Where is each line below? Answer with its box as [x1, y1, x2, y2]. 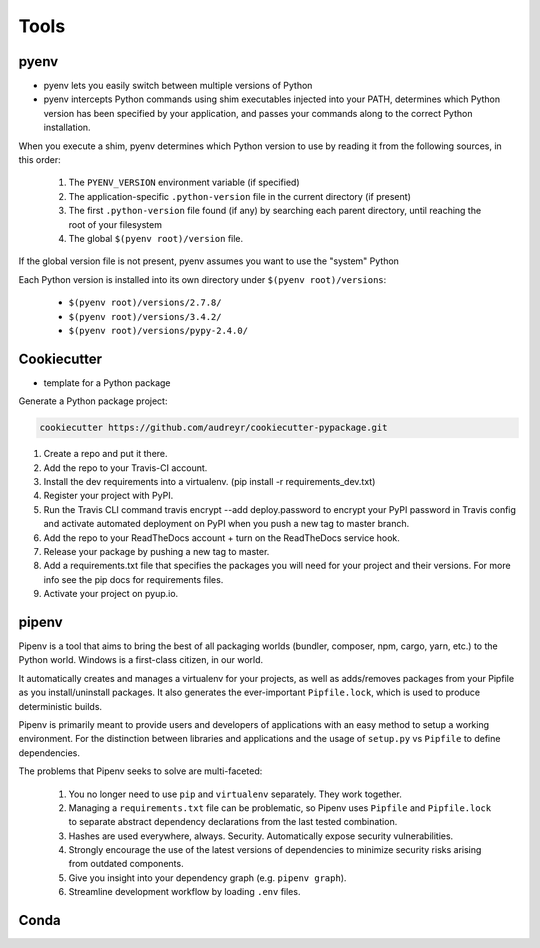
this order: [18, 154, 62, 166]
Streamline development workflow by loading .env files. [68, 886, 301, 898]
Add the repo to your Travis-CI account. [43, 461, 208, 474]
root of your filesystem [68, 218, 162, 230]
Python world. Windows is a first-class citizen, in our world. [18, 654, 264, 666]
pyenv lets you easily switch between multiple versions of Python [43, 80, 313, 92]
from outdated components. [68, 858, 184, 870]
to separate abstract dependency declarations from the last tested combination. [68, 816, 398, 828]
